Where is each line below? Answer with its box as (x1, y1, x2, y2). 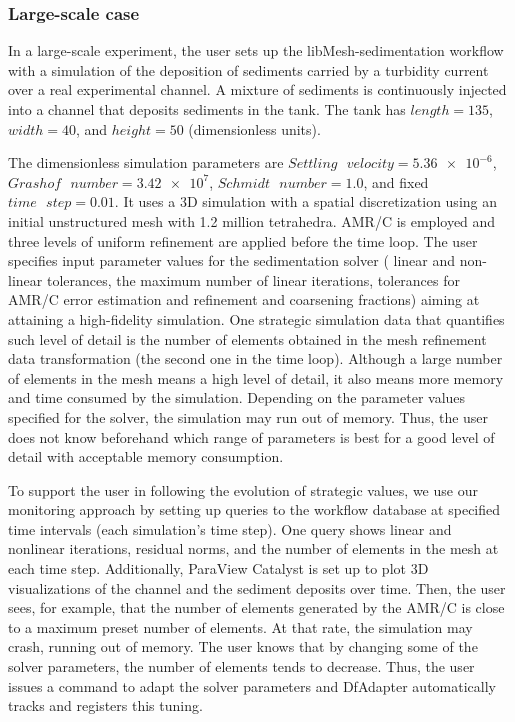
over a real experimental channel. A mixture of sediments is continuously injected (8, 79, 507, 100)
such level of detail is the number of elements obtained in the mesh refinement (8, 328, 487, 349)
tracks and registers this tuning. (8, 695, 203, 716)
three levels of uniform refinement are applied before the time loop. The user (8, 230, 478, 251)
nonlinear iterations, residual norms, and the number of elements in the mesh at (8, 538, 499, 559)
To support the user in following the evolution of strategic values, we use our (8, 479, 478, 500)
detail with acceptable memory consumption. (8, 446, 284, 467)
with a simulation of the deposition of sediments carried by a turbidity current (8, 59, 489, 80)
